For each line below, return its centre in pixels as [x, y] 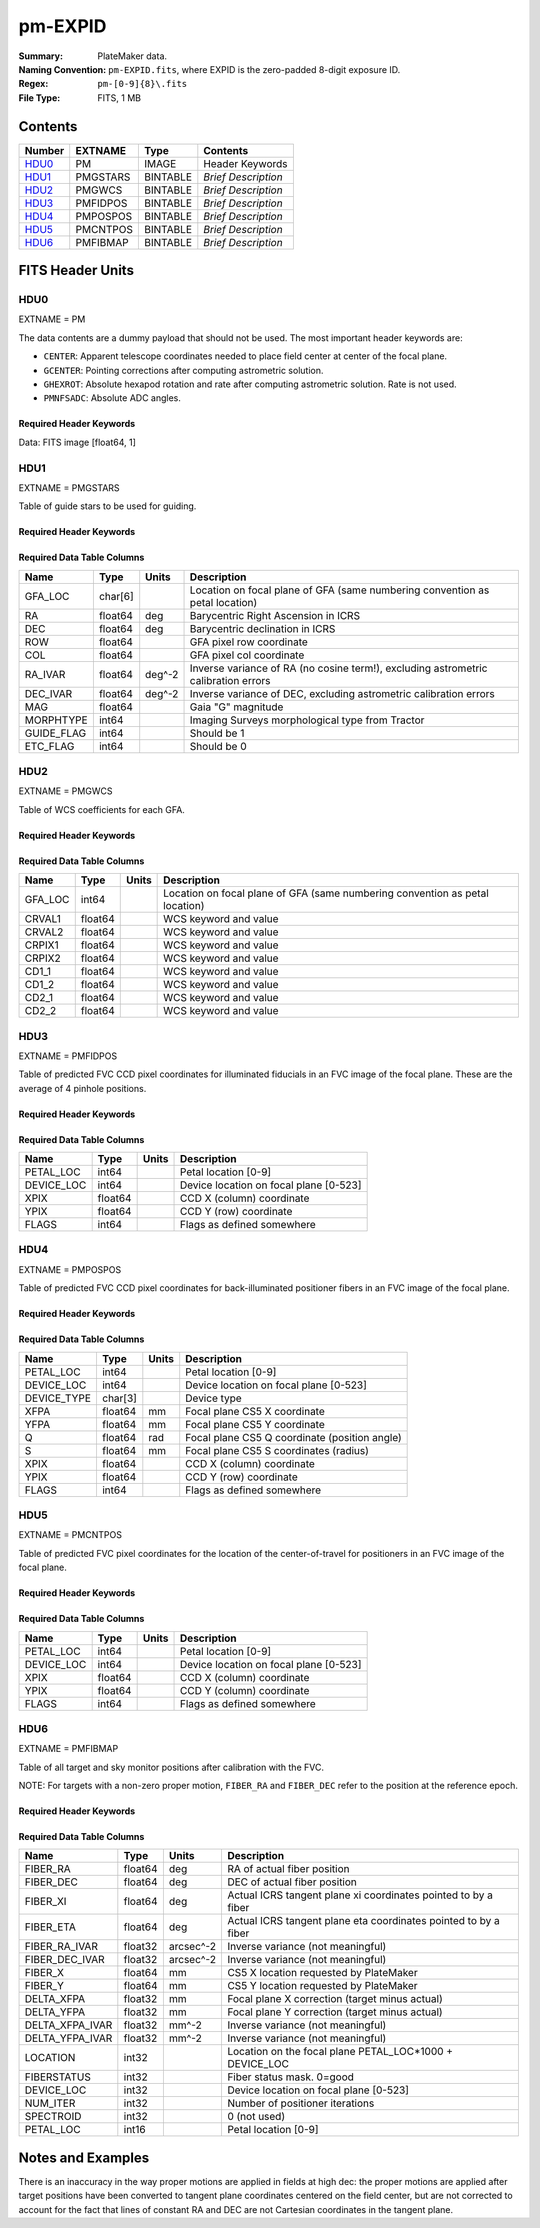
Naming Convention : [62, 69]
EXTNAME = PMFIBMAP [68, 1749]
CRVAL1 [43, 919]
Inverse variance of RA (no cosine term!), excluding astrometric [338, 668]
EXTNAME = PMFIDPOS [68, 1056]
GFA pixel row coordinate [249, 642]
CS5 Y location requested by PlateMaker [322, 1986]
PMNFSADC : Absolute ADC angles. [112, 398]
